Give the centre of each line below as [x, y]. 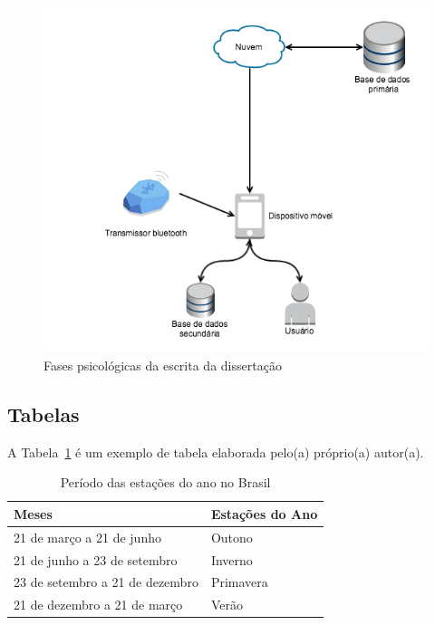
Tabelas [43, 413]
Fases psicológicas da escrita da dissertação [163, 365]
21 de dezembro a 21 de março [98, 605]
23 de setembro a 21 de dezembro [106, 582]
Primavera [239, 582]
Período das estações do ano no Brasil [165, 482]
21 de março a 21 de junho [87, 537]
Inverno [232, 559]
